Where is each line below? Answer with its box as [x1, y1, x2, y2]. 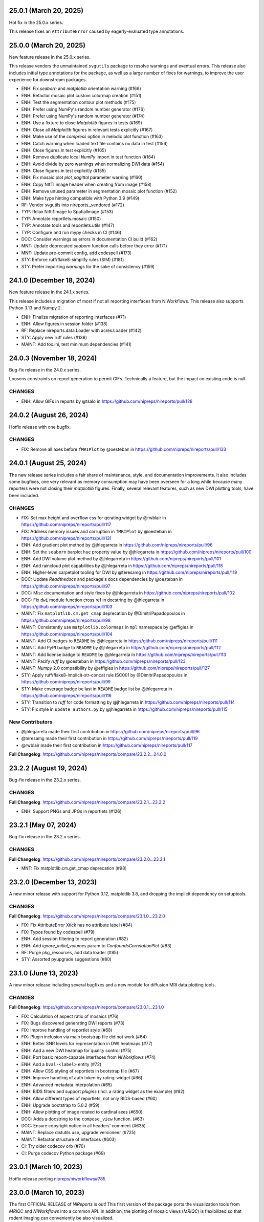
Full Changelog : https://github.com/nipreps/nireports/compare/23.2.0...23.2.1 [9, 856, 166, 862]
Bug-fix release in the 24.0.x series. [9, 367, 81, 373]
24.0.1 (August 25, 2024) [9, 459, 87, 467]
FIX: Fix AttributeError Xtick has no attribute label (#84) [21, 922, 132, 928]
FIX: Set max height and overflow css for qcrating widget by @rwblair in [21, 515, 166, 521]
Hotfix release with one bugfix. [9, 424, 71, 430]
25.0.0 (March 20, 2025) [9, 41, 86, 49]
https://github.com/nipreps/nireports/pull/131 [21, 535, 112, 541]
